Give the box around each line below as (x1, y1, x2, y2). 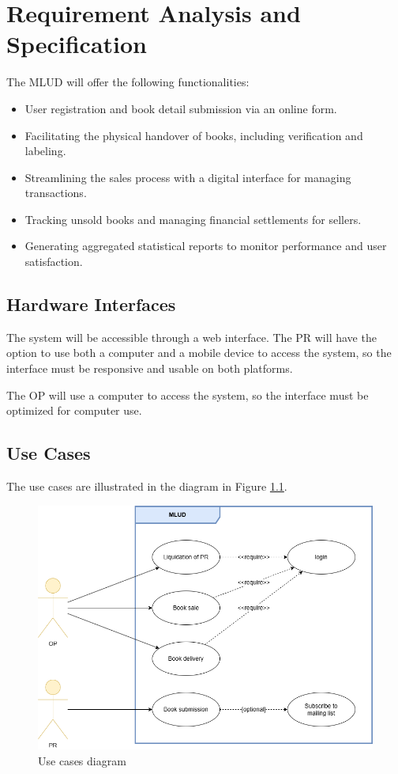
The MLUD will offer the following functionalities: (6, 74, 250, 90)
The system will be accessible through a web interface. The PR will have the (6, 328, 377, 345)
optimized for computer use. (6, 402, 142, 419)
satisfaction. (24, 253, 83, 270)
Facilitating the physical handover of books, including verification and (24, 127, 363, 143)
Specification (6, 28, 147, 60)
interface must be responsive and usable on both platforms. (6, 360, 293, 377)
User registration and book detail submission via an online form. (24, 100, 337, 116)
